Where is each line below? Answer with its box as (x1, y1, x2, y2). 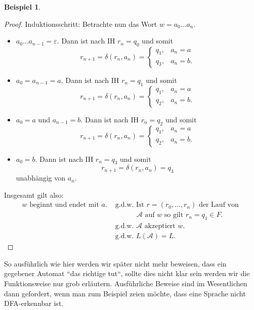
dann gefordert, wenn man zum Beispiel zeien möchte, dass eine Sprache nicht (4, 288, 246, 298)
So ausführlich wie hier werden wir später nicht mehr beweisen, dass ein (4, 258, 227, 269)
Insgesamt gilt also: (4, 189, 64, 200)
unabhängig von (16, 172, 66, 183)
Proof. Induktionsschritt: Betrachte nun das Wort (4, 18, 157, 29)
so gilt (164, 211, 184, 219)
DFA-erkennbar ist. (4, 298, 64, 308)
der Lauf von (198, 201, 239, 209)
